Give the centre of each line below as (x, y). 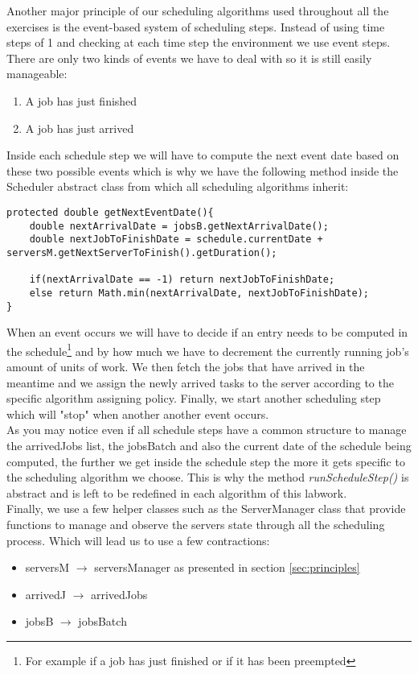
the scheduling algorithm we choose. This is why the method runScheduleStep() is (208, 477)
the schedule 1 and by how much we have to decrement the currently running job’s (208, 349)
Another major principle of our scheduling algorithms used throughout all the (198, 10)
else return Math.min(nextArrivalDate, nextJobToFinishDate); (199, 293)
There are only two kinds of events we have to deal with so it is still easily (189, 58)
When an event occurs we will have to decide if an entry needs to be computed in (207, 332)
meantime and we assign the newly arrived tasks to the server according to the (200, 382)
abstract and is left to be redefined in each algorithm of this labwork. (177, 492)
